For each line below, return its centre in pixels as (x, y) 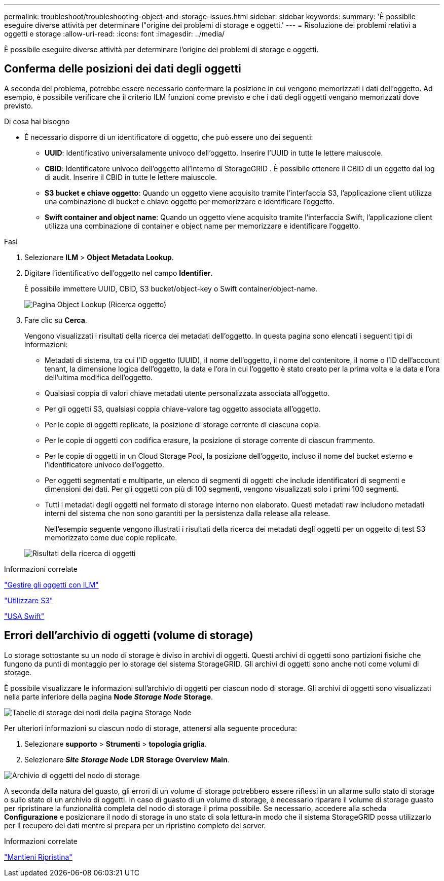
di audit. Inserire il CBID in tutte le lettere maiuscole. (131, 177)
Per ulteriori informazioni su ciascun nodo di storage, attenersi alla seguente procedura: (151, 728)
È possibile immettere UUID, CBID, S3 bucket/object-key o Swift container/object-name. (171, 288)
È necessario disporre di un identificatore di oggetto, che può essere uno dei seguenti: (169, 137)
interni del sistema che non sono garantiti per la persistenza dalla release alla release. (188, 513)
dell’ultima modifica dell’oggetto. (99, 377)
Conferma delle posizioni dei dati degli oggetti (123, 69)
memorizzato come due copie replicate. (111, 537)
